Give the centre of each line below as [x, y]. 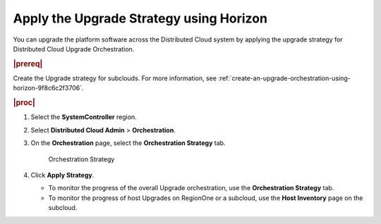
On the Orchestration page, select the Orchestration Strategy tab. [128, 143]
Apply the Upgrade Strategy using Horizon [140, 18]
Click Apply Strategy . [62, 175]
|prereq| [28, 63]
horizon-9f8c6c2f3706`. [48, 88]
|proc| [24, 103]
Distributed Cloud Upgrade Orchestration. [74, 49]
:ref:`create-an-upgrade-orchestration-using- [284, 78]
